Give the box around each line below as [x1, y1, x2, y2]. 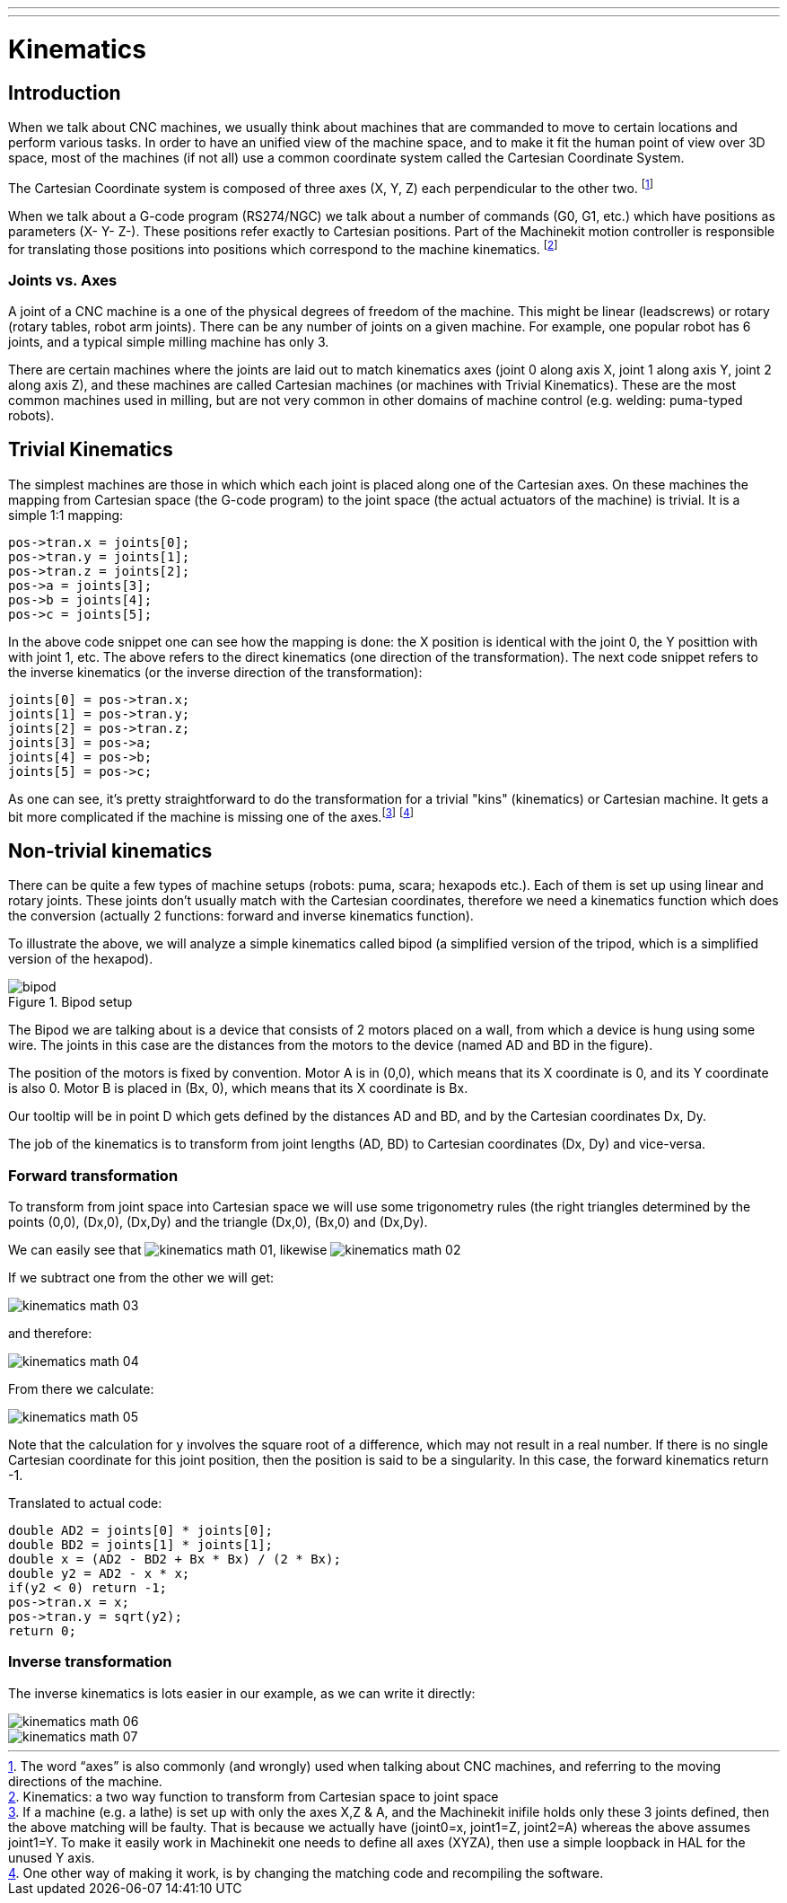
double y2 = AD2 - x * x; [8, 1566, 190, 1581]
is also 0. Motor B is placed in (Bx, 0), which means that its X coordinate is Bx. [8, 1080, 468, 1097]
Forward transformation [8, 1166, 179, 1185]
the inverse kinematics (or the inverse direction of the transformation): [8, 664, 423, 680]
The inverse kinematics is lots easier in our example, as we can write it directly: [8, 1685, 476, 1701]
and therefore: [8, 1326, 92, 1342]
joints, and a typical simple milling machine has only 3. [8, 333, 329, 349]
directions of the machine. [8, 1773, 162, 1789]
